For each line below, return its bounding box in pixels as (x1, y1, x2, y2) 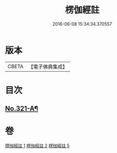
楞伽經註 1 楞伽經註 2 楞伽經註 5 (5, 143, 70, 149)
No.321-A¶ (5, 104, 38, 113)
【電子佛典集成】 (28, 63, 68, 70)
